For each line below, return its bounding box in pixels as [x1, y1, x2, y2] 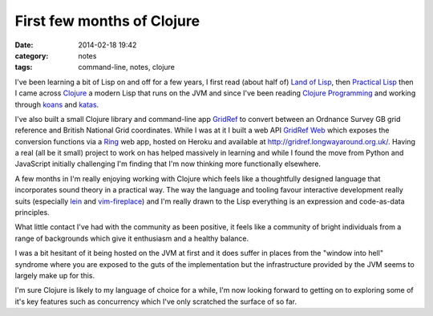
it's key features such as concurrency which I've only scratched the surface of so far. [14, 297, 297, 306]
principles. [14, 208, 50, 217]
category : [14, 51, 49, 60]
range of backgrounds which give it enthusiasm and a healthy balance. [14, 233, 249, 243]
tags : [14, 63, 33, 72]
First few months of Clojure [14, 12, 200, 30]
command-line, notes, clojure [78, 63, 176, 72]
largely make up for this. [14, 270, 95, 280]
